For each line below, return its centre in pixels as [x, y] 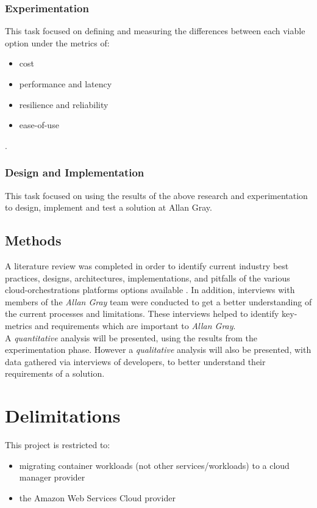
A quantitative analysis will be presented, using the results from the [131, 337]
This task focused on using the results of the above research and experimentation [156, 195]
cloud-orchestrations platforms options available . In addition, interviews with [150, 290]
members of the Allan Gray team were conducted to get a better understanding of [158, 301]
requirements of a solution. [55, 373]
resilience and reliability [64, 104]
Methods [33, 240]
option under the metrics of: [57, 42]
